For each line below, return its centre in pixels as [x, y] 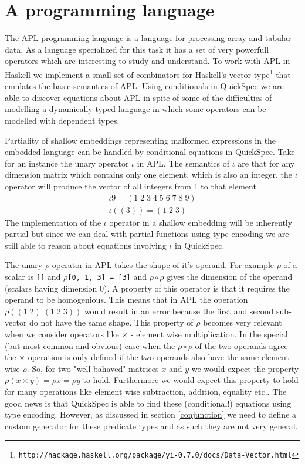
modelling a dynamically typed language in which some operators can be [135, 109]
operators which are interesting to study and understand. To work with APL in [148, 61]
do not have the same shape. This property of [111, 322]
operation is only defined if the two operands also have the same [143, 357]
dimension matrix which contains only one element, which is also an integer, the [148, 175]
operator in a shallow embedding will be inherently [201, 222]
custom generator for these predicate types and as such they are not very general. [151, 426]
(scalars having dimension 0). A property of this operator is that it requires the [147, 288]
